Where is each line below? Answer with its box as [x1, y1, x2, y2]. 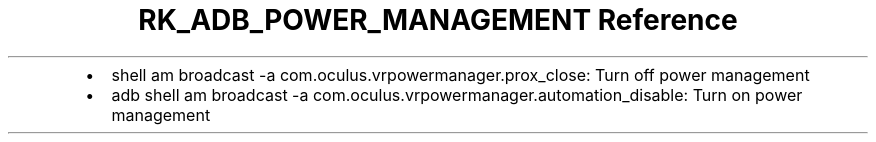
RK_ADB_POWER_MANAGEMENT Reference [138, 3, 738, 37]
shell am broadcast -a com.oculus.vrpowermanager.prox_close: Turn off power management [111, 64, 810, 85]
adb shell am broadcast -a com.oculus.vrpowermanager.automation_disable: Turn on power [111, 84, 803, 105]
